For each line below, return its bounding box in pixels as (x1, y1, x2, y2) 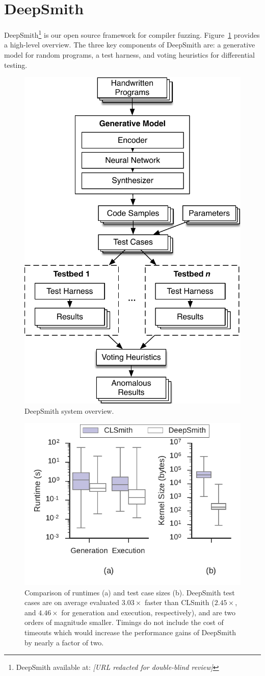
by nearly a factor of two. (24, 637, 104, 647)
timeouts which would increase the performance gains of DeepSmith (24, 627, 236, 638)
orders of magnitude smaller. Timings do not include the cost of (24, 617, 224, 628)
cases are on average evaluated (24, 597, 120, 608)
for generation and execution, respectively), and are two (61, 607, 236, 617)
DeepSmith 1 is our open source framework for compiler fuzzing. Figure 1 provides (4, 28, 260, 40)
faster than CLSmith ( (144, 597, 215, 608)
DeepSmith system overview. (24, 405, 114, 416)
